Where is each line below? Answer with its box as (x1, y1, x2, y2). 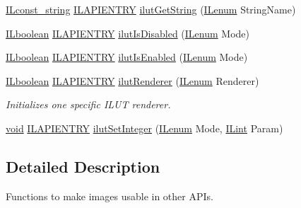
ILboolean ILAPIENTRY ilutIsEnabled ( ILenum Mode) (6, 50, 248, 64)
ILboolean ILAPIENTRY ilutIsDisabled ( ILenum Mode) (6, 25, 249, 40)
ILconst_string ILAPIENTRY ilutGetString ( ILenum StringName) (6, 2, 296, 16)
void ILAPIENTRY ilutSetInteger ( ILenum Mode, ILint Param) (6, 120, 283, 135)
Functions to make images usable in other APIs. (6, 188, 213, 203)
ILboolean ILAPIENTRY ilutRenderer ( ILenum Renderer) (6, 73, 259, 88)
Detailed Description (6, 155, 160, 177)
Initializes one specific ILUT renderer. (6, 97, 171, 112)
